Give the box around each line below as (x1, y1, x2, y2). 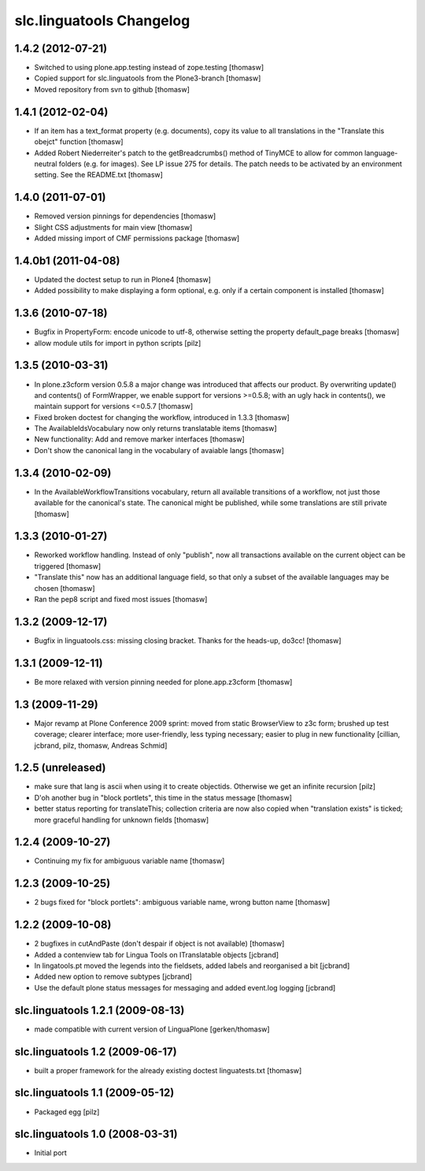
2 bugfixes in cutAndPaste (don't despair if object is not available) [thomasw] (34, 939, 285, 949)
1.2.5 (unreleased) (14, 761, 106, 775)
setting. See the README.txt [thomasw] (34, 170, 163, 180)
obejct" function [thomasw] (34, 137, 124, 147)
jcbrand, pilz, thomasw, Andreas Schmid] (34, 741, 168, 750)
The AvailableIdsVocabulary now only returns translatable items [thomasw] (34, 424, 277, 433)
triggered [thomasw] (34, 561, 102, 571)
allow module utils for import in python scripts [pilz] (34, 338, 201, 348)
